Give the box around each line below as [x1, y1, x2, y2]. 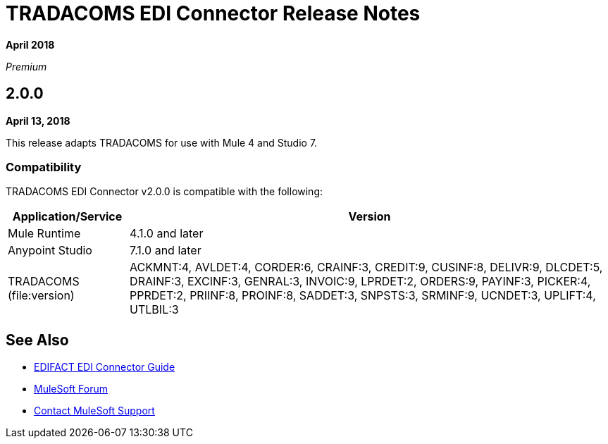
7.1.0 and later [130, 243, 201, 258]
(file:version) [8, 288, 75, 303]
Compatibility [6, 159, 82, 174]
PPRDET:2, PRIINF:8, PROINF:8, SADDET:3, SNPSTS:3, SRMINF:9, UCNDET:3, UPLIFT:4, [130, 288, 596, 303]
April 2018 [6, 38, 55, 51]
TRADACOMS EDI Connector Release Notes [6, 1, 421, 25]
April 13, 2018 [6, 114, 70, 127]
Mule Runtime [8, 226, 81, 241]
